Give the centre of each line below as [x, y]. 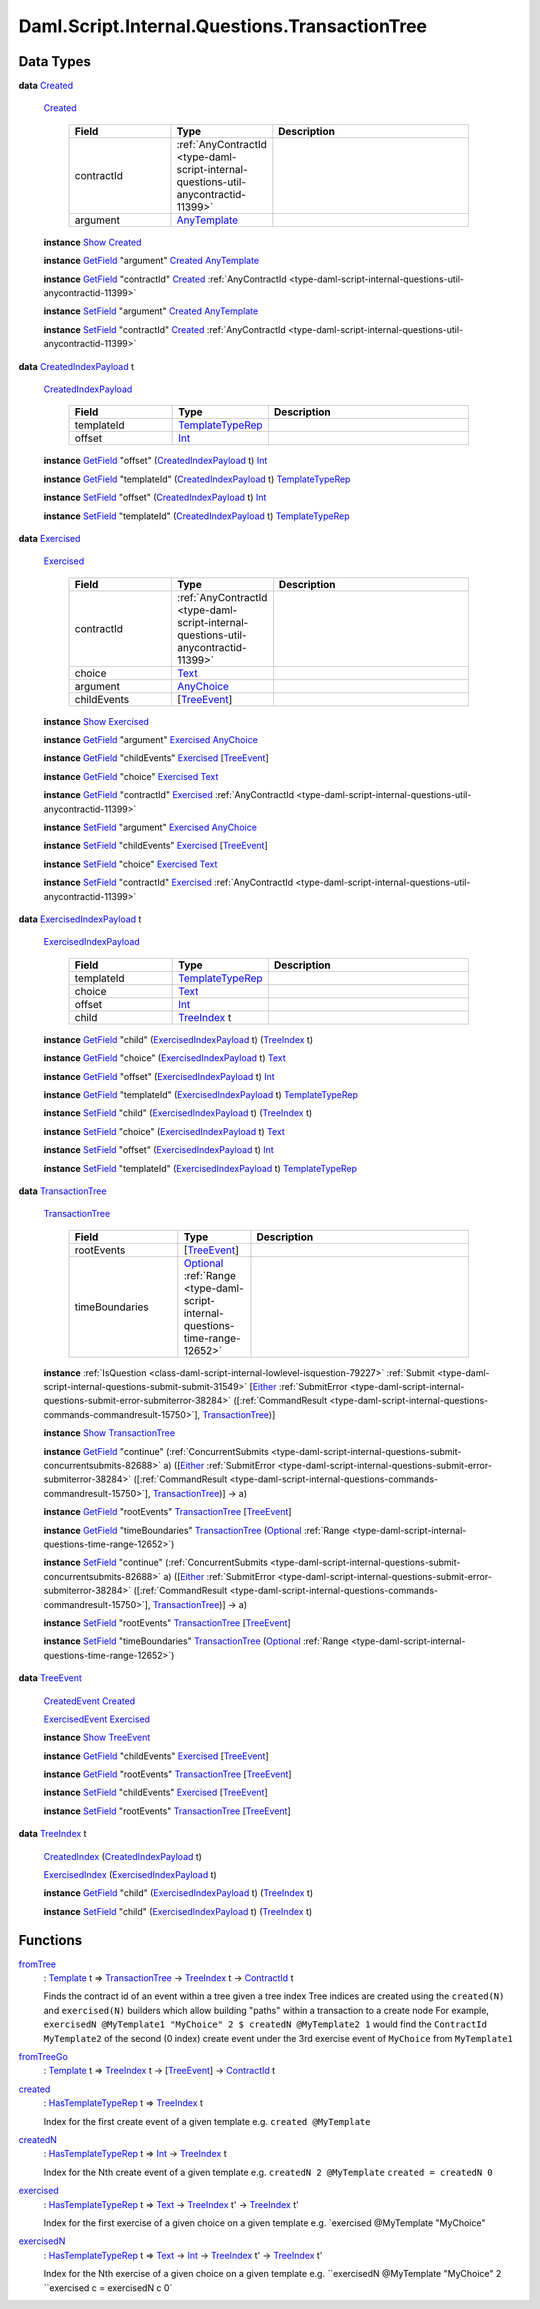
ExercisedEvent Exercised [96, 1719]
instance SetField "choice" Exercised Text [130, 864]
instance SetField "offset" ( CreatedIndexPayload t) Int [155, 497]
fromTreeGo [43, 2057]
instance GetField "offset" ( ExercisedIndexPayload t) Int [159, 1076]
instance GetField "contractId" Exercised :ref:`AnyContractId [169, 795]
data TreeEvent [50, 1678]
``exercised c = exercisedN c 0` [108, 2287]
